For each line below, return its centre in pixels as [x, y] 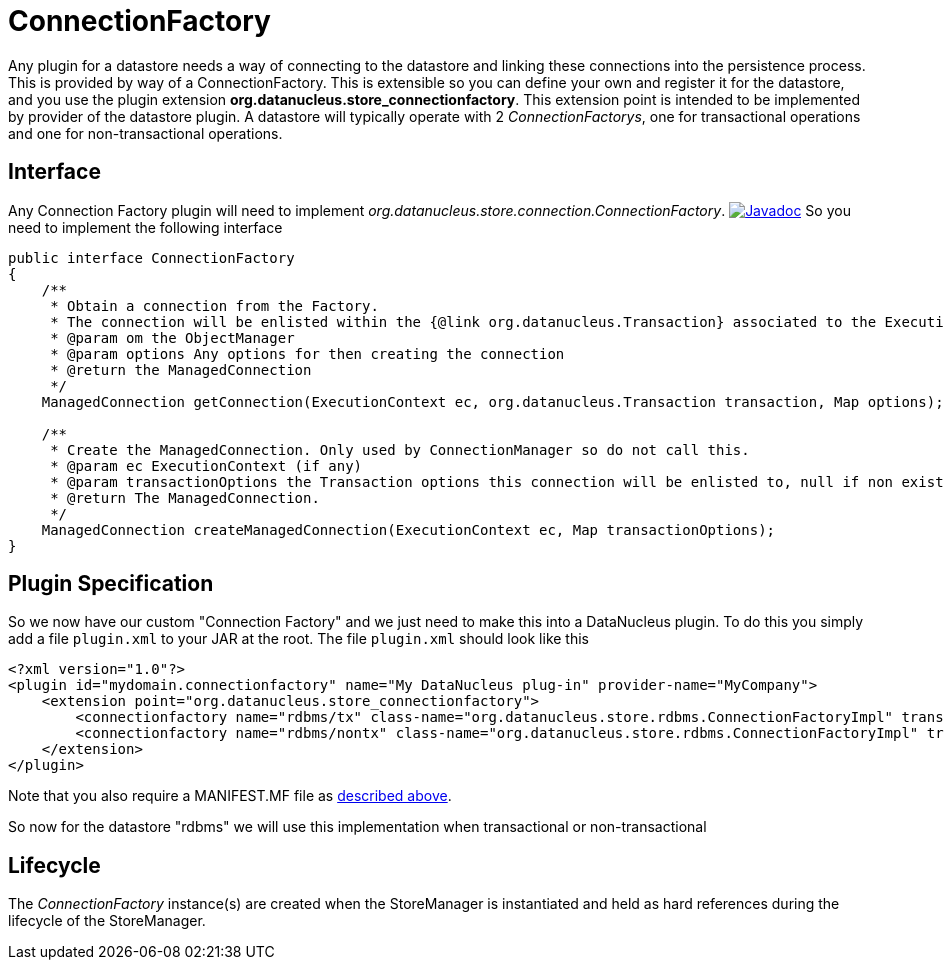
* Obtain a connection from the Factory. [214, 305]
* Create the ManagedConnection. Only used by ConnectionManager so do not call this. [400, 449]
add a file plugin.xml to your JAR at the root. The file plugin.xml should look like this [298, 639]
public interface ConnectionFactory [151, 257]
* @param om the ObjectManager [172, 337]
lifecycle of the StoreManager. [107, 921]
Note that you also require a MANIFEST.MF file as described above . [230, 796]
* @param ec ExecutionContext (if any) [206, 465]
